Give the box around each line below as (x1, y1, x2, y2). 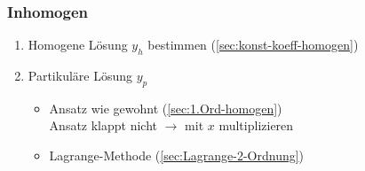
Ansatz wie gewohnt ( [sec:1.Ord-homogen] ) (49, 98, 282, 117)
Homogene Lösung (28, 35, 128, 54)
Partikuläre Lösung (28, 66, 133, 85)
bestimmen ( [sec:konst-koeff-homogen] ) (147, 35, 359, 54)
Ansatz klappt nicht (49, 116, 158, 135)
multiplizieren (218, 116, 294, 135)
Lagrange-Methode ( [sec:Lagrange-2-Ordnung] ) (49, 146, 305, 164)
